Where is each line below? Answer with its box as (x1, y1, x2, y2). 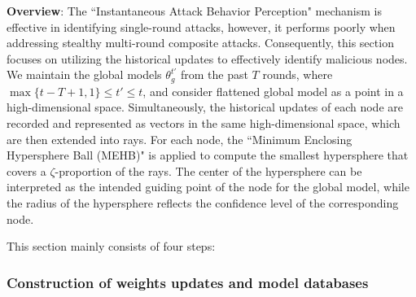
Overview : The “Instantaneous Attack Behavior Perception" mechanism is (7, 2, 382, 19)
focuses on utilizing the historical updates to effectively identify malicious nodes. (7, 50, 408, 67)
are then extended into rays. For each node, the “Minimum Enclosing (7, 130, 353, 147)
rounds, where (262, 66, 333, 83)
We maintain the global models (7, 66, 162, 83)
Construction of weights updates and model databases (7, 272, 369, 292)
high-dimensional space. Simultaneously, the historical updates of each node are (7, 98, 403, 116)
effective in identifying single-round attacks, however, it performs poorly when (7, 18, 396, 35)
